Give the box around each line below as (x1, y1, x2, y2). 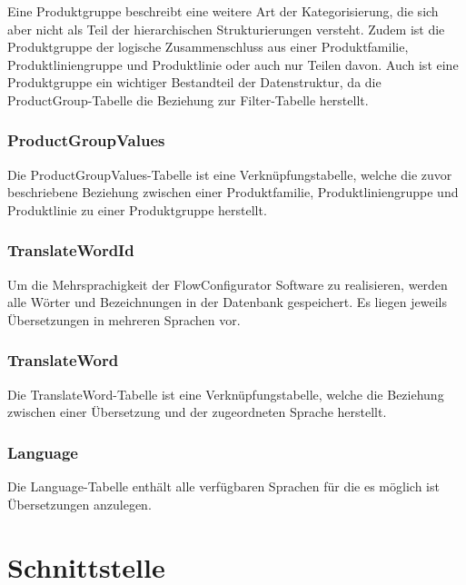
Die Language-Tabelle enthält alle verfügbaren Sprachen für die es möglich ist (7, 477, 440, 496)
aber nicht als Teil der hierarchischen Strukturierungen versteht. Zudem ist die (7, 19, 445, 38)
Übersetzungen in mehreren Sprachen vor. (7, 310, 241, 329)
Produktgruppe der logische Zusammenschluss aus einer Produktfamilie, (7, 37, 409, 56)
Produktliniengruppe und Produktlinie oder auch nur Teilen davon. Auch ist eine (7, 55, 459, 74)
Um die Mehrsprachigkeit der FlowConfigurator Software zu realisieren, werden (7, 274, 448, 293)
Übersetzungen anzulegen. (7, 494, 152, 513)
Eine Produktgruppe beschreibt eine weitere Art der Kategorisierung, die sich (7, 2, 439, 20)
